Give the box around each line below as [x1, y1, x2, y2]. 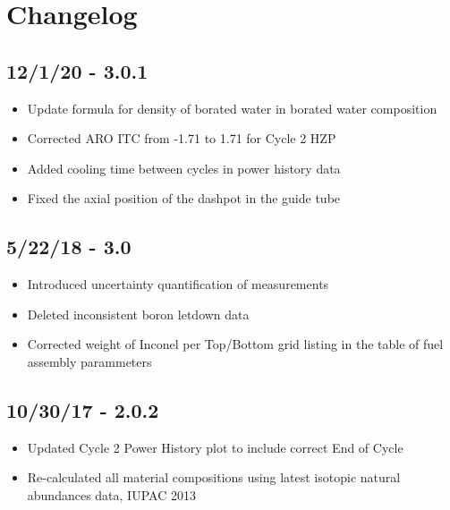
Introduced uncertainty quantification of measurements [27, 275, 329, 293]
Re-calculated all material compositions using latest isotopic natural [27, 468, 401, 487]
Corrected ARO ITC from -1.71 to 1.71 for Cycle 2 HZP [27, 129, 336, 148]
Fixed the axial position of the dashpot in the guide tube [27, 189, 341, 208]
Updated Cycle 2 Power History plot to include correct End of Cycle [27, 438, 403, 456]
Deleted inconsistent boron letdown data [27, 304, 250, 323]
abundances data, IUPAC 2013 [27, 485, 196, 504]
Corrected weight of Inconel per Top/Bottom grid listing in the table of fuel [27, 335, 444, 353]
